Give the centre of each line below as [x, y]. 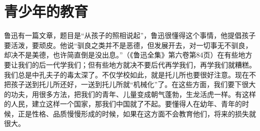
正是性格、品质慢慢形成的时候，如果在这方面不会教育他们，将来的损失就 [137, 113]
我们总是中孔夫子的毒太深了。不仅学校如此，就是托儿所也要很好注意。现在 [126, 74]
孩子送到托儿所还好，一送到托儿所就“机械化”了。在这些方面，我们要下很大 [133, 84]
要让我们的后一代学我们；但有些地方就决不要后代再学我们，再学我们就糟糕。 [130, 64]
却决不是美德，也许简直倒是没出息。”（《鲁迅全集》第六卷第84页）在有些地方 [128, 55]
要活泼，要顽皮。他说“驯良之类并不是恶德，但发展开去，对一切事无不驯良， [128, 45]
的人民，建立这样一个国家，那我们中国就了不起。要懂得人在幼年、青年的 [123, 104]
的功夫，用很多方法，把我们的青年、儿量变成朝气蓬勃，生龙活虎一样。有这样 [130, 94]
